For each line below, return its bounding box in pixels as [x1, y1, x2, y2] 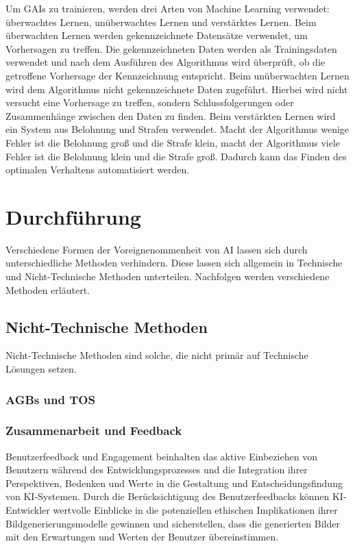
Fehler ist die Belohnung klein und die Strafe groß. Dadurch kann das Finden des [5, 149, 347, 163]
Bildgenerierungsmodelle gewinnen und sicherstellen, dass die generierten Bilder [5, 516, 340, 530]
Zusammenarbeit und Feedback [5, 422, 182, 439]
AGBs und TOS [5, 390, 95, 408]
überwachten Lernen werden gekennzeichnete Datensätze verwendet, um [5, 28, 308, 42]
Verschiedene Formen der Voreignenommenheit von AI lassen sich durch [5, 242, 308, 256]
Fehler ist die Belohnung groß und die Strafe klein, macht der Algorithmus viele [5, 135, 341, 149]
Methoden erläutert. [5, 282, 90, 297]
